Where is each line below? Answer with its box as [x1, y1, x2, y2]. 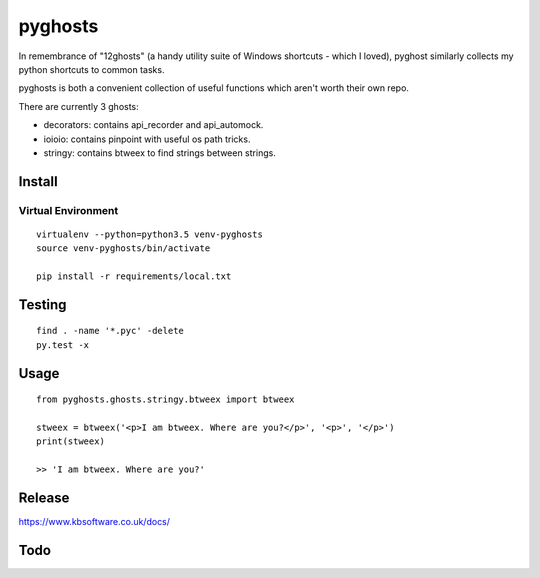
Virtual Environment [18, 203, 119, 217]
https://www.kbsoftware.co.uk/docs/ [18, 516, 170, 528]
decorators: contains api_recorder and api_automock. [43, 119, 264, 131]
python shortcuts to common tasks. [18, 63, 165, 75]
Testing [18, 296, 67, 313]
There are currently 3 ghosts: [18, 100, 139, 112]
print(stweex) [36, 436, 105, 447]
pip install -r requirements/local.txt [36, 271, 232, 282]
